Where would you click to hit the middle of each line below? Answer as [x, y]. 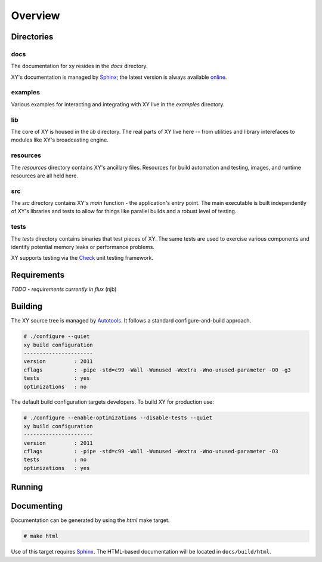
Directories [32, 37]
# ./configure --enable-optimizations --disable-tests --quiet [118, 418]
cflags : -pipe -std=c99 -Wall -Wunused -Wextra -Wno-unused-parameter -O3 [151, 452]
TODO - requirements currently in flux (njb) [64, 289]
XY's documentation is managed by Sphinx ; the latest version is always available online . [119, 77]
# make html [41, 536]
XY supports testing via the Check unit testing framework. [82, 258]
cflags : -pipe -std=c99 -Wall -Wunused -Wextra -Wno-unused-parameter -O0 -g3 [157, 370]
